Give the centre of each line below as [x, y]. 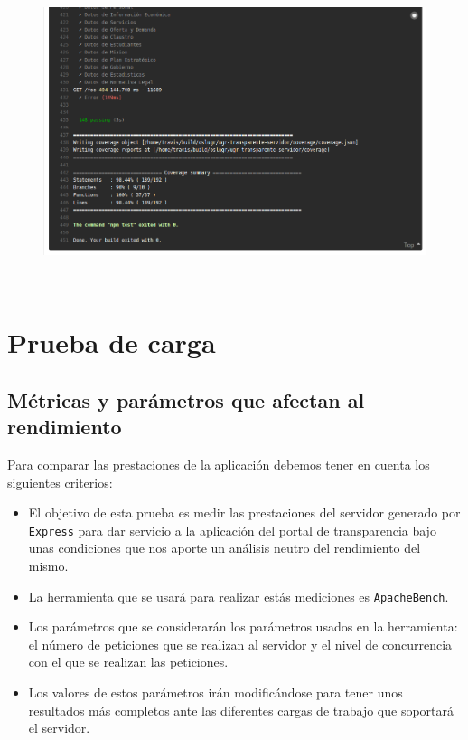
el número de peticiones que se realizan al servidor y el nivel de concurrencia [240, 644]
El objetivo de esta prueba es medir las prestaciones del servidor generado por [244, 512]
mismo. [48, 565]
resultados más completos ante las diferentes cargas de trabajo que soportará [241, 710]
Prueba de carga [112, 342]
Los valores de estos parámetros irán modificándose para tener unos [215, 692]
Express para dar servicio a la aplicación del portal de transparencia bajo [232, 530]
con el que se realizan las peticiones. [128, 662]
